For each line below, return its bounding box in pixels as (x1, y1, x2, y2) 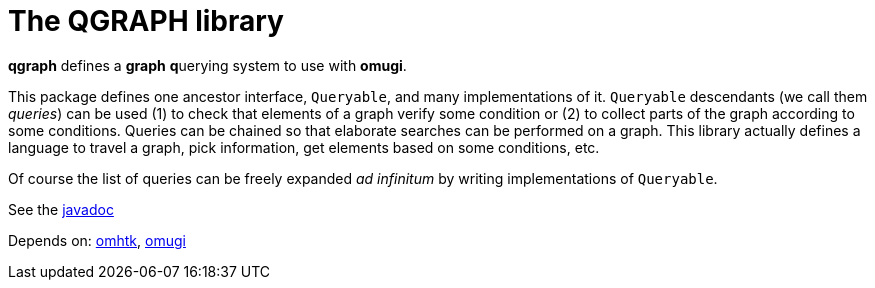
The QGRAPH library (8, 4, 284, 38)
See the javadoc (8, 200, 114, 218)
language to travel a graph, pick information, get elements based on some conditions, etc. (8, 138, 600, 156)
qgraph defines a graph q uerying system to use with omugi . (8, 56, 407, 74)
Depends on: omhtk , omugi (8, 231, 186, 249)
